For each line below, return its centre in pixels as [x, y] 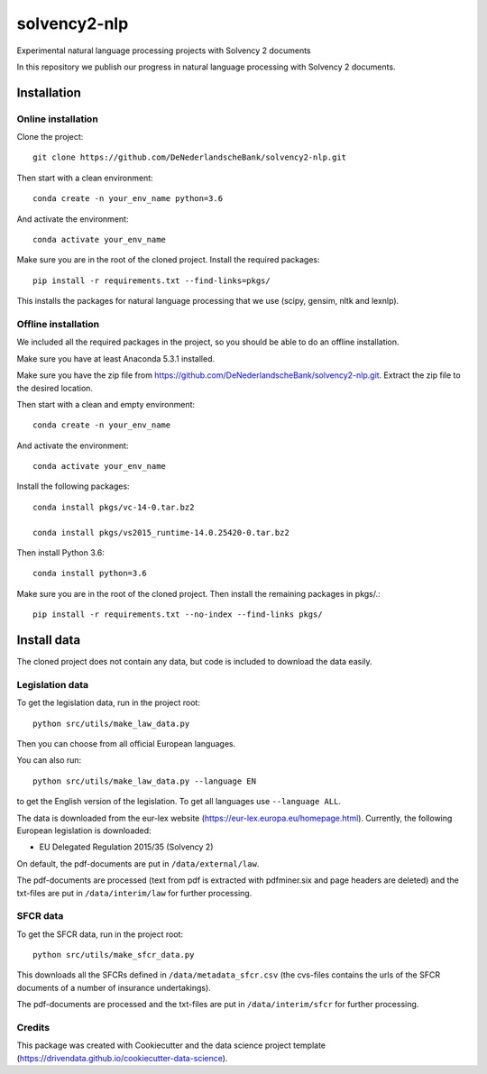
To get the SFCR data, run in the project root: [100, 934]
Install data [49, 640]
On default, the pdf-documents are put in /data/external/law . [138, 863]
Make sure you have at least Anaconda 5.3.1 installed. [116, 358]
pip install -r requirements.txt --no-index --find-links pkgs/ [178, 615]
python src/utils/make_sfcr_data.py [114, 955]
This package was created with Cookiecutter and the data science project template [171, 1045]
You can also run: [49, 760]
